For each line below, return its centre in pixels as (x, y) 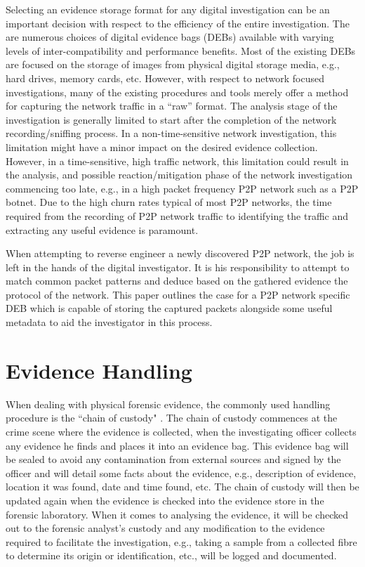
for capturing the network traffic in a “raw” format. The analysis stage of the (172, 106)
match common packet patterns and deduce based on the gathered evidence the (177, 281)
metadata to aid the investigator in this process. (109, 322)
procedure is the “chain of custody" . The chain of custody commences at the (172, 418)
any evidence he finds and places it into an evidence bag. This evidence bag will (177, 445)
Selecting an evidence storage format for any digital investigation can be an (168, 9)
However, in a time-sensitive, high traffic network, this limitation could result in (177, 161)
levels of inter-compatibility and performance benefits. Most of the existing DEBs (181, 50)
